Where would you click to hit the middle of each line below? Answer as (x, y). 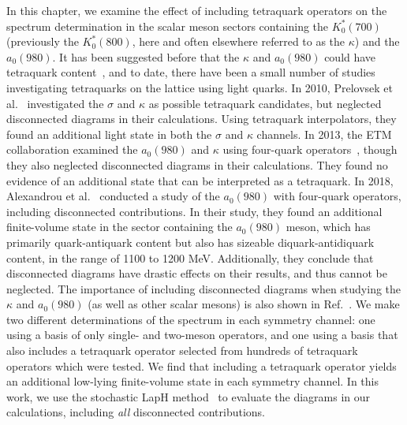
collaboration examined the (72, 149)
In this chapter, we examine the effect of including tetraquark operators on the (197, 10)
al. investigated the (55, 103)
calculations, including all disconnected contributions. (136, 412)
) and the (377, 41)
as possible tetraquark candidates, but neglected (265, 103)
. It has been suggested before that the (146, 56)
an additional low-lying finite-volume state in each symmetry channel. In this (192, 381)
